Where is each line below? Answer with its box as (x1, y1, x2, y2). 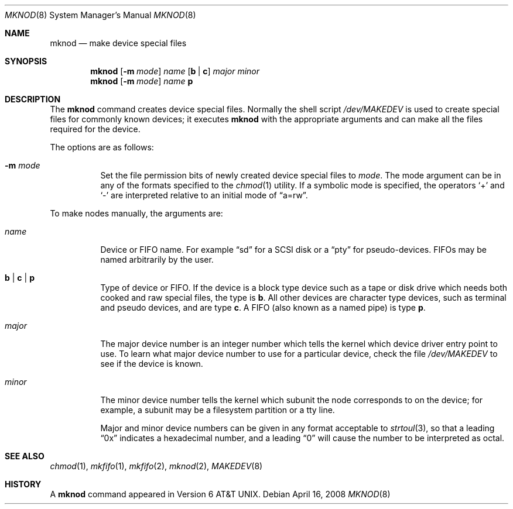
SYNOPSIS (5, 56, 47, 66)
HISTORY (5, 479, 42, 489)
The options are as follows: (50, 142, 154, 152)
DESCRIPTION (5, 94, 61, 104)
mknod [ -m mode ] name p (90, 76, 193, 86)
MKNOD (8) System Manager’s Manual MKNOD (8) (5, 10, 196, 20)
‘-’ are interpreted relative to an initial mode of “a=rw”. (100, 190, 308, 200)
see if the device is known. (100, 359, 203, 369)
